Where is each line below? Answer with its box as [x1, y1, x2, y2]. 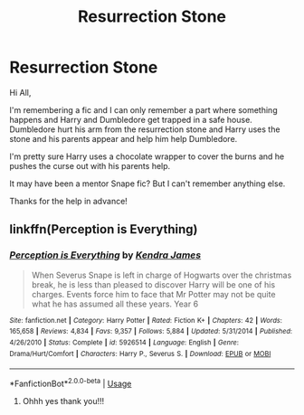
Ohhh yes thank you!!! [22, 395, 105, 406]
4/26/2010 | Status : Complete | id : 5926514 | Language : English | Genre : [9, 337, 240, 347]
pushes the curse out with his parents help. [9, 160, 171, 171]
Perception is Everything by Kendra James [9, 249, 202, 261]
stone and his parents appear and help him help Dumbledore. [9, 133, 238, 144]
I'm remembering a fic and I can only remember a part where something [9, 104, 278, 115]
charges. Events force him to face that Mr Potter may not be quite [31, 288, 276, 299]
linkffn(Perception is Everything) [9, 222, 198, 237]
